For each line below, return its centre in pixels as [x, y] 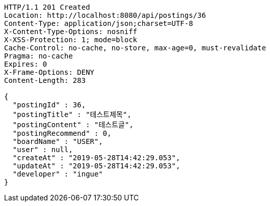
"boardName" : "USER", [58, 141]
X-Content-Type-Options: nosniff [71, 32]
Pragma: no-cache [38, 56]
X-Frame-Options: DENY [49, 72]
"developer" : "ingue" [58, 174]
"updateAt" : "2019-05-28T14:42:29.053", [96, 166]
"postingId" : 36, [49, 105]
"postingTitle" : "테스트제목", [72, 114]
